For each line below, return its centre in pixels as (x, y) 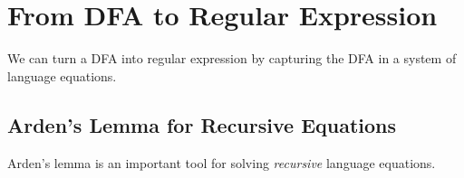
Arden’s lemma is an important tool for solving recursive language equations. (222, 162)
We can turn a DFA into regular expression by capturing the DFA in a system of (232, 58)
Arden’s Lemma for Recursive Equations (202, 124)
